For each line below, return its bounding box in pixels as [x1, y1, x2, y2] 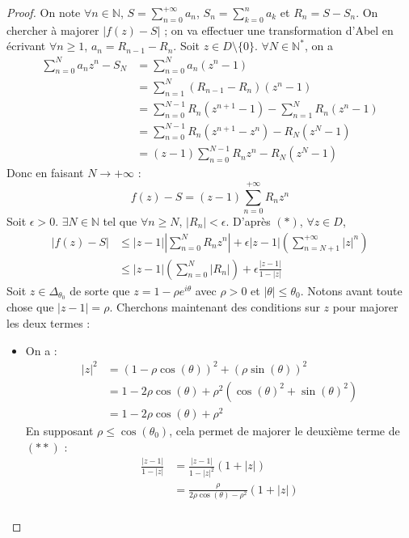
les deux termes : [6, 315, 91, 332]
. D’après [226, 212, 271, 229]
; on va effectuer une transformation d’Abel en [164, 21, 394, 38]
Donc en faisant [6, 164, 84, 181]
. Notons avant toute [300, 282, 403, 299]
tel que [103, 212, 137, 229]
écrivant [6, 37, 46, 54]
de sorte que [70, 282, 130, 299]
